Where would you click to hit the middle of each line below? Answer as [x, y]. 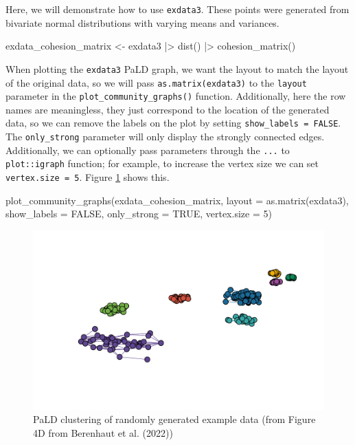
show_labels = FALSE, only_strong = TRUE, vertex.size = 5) [139, 214]
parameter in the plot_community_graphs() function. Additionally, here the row [176, 96]
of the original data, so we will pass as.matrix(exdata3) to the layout [156, 82]
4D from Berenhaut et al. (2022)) [103, 432]
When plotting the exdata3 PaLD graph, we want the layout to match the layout [177, 68]
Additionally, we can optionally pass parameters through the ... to [148, 150]
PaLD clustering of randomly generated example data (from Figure [174, 419]
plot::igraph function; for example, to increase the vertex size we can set [162, 163]
